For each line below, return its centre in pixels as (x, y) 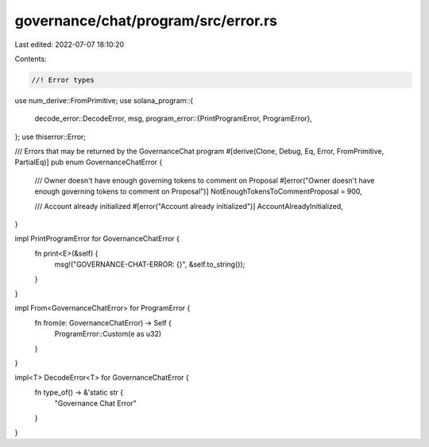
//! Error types (63, 80)
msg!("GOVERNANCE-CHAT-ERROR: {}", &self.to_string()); (150, 264)
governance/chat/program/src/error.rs (146, 21)
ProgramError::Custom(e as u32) (108, 334)
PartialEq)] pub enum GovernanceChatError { (89, 162)
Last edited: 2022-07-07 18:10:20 (70, 44)
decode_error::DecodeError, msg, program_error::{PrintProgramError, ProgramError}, (174, 118)
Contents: (31, 59)
